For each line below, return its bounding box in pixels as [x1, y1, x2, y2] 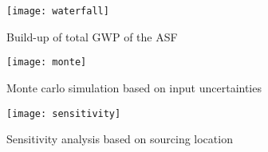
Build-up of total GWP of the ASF [6, 28, 178, 45]
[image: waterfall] [6, 6, 109, 17]
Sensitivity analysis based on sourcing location [6, 131, 233, 147]
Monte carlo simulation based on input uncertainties [6, 79, 262, 95]
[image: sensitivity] [6, 107, 121, 119]
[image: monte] [6, 57, 87, 68]
